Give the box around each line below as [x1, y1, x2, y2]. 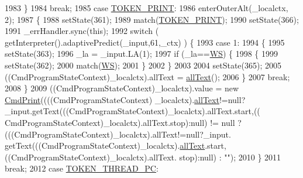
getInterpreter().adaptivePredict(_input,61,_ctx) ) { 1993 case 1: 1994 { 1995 [5, 36, 285, 48]
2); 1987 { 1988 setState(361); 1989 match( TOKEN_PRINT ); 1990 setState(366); [5, 13, 299, 25]
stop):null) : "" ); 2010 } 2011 [179, 150, 281, 163]
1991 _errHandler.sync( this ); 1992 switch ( [5, 25, 159, 37]
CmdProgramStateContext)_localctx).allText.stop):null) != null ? [5, 116, 242, 128]
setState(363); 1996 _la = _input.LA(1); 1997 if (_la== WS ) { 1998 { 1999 [5, 47, 278, 60]
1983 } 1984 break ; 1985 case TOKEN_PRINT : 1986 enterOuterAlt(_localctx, [5, 2, 288, 13]
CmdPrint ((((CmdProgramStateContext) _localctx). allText [5, 93, 219, 105]
